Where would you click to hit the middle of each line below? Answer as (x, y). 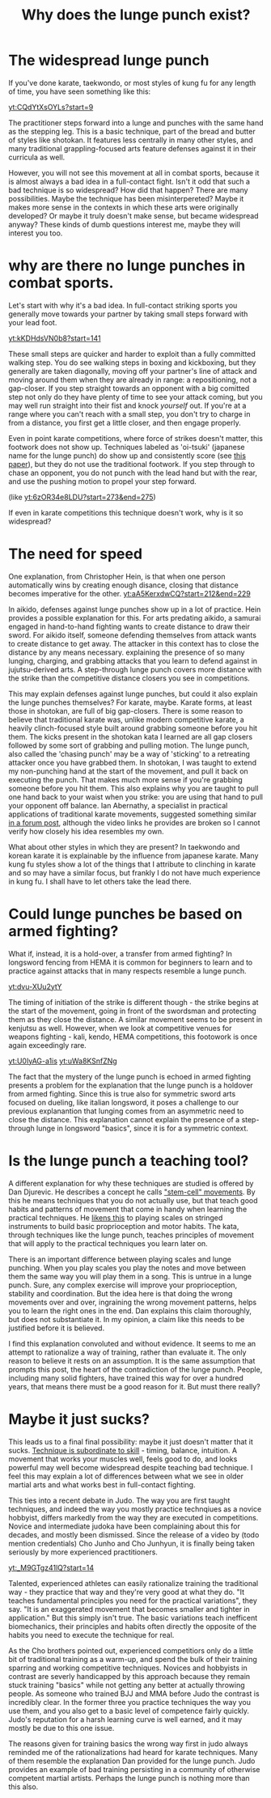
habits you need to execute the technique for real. (91, 1635)
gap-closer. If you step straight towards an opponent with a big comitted (129, 388)
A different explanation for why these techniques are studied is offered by (131, 1183)
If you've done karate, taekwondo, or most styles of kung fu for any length (132, 83)
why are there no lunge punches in (127, 266)
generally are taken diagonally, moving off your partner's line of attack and (133, 371)
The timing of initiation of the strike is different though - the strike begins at (133, 1002)
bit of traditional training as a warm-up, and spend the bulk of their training (133, 1659)
